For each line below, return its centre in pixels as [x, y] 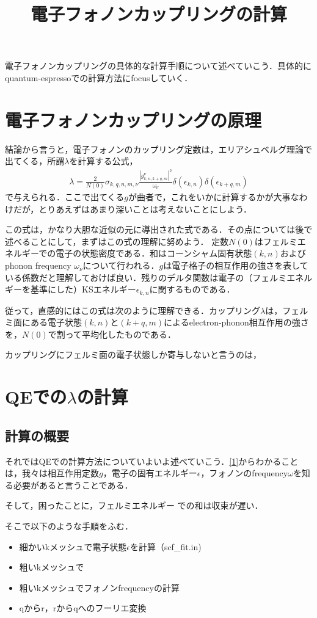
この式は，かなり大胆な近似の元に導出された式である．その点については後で [159, 229]
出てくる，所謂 [35, 161]
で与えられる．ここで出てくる [65, 197]
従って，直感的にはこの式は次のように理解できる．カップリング [133, 310]
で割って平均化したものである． [112, 334]
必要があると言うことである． [73, 485]
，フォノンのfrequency [244, 473]
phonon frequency [38, 265]
